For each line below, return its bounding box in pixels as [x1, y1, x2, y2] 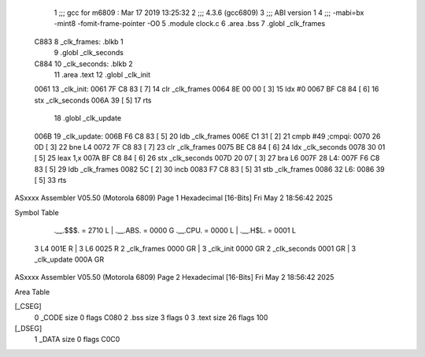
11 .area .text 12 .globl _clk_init [54, 69, 151, 79]
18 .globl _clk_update [54, 113, 122, 123]
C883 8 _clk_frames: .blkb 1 [34, 36, 124, 46]
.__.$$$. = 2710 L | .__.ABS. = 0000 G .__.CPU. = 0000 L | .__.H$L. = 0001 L [54, 225, 297, 236]
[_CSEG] [14, 302, 42, 311]
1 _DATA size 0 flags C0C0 [34, 335, 120, 344]
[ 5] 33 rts [34, 176, 67, 185]
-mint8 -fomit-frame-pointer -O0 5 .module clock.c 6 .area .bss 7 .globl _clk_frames [54, 19, 326, 28]
